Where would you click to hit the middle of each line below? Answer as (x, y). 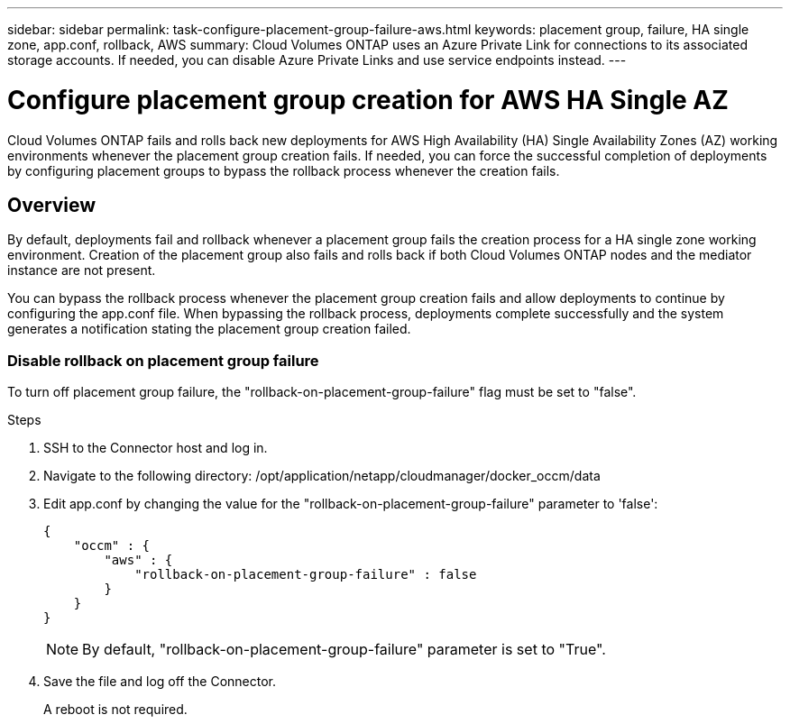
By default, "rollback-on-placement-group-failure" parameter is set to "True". (344, 650)
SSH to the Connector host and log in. (156, 448)
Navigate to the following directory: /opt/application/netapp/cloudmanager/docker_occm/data (322, 476)
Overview (52, 205)
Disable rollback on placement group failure (163, 360)
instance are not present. (82, 270)
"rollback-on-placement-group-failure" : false (306, 575)
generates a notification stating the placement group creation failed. (209, 329)
